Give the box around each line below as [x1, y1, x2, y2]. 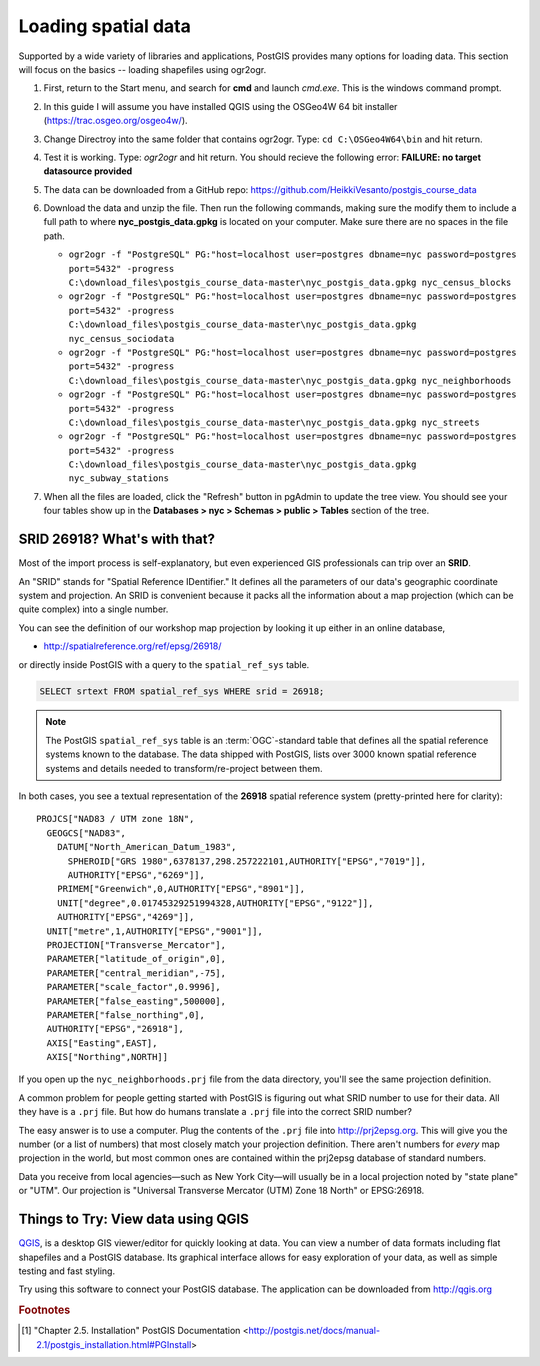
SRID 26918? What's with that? [18, 531, 215, 548]
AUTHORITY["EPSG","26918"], [46, 1023, 185, 1035]
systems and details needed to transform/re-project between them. [45, 762, 324, 774]
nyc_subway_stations [68, 473, 170, 484]
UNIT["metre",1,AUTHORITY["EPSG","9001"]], [46, 925, 264, 937]
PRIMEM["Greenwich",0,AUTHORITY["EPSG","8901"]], [56, 883, 305, 895]
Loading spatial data [18, 15, 192, 37]
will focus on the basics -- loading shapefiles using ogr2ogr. [18, 63, 267, 75]
